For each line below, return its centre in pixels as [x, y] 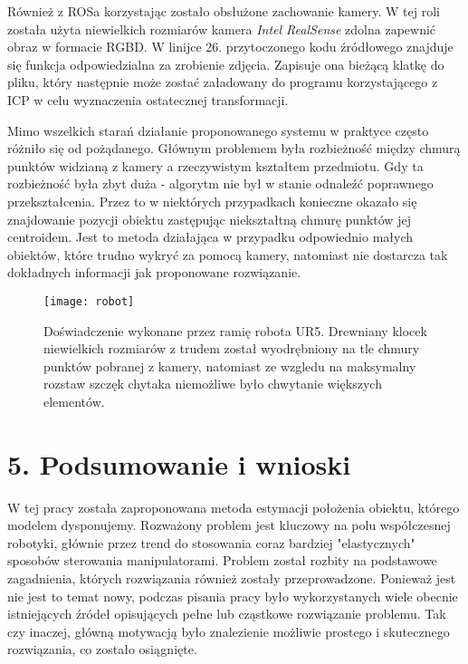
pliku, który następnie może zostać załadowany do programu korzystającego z [223, 82]
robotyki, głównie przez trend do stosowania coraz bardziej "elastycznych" [211, 542]
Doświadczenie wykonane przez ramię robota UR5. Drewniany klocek [235, 330]
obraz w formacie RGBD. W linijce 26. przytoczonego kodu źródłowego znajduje [230, 47]
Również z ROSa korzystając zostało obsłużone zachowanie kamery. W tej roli [224, 11]
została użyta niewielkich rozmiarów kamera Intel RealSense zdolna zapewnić [222, 29]
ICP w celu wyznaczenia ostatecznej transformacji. [148, 99]
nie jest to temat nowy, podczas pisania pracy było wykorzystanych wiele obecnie [233, 596]
